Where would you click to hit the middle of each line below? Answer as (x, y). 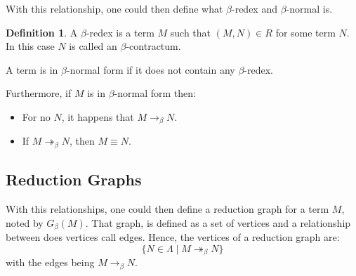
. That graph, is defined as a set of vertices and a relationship (218, 222)
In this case (30, 46)
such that (191, 32)
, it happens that (98, 116)
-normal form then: (155, 93)
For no (36, 116)
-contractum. (153, 46)
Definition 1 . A (42, 32)
